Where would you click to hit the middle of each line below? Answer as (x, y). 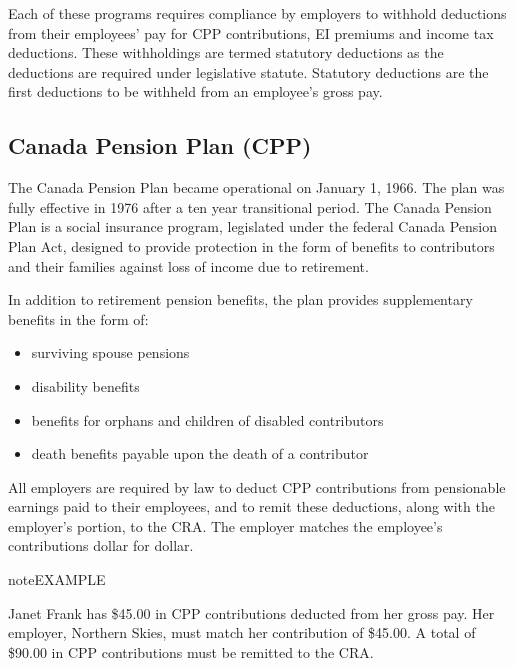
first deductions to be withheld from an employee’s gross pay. (195, 91)
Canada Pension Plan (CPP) (160, 145)
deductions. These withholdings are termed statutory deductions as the (226, 52)
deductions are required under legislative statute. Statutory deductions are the (248, 71)
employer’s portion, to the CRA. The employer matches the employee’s (225, 525)
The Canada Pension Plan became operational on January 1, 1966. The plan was (256, 187)
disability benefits (85, 385)
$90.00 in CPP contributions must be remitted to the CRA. (191, 651)
